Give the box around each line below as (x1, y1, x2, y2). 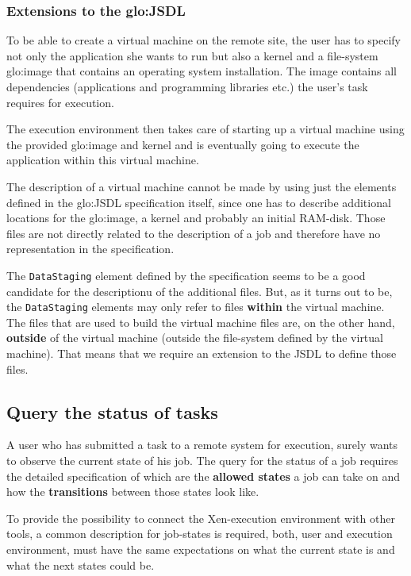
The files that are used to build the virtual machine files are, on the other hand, (6, 313, 395, 330)
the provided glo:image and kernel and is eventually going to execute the (6, 136, 359, 152)
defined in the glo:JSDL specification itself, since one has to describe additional (6, 194, 391, 210)
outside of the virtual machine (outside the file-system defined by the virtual (6, 329, 383, 346)
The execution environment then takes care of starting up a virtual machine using (6, 121, 405, 137)
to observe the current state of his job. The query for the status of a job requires (6, 452, 398, 469)
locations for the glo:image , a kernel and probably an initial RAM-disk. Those (6, 209, 386, 226)
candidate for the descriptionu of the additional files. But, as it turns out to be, (6, 282, 393, 299)
